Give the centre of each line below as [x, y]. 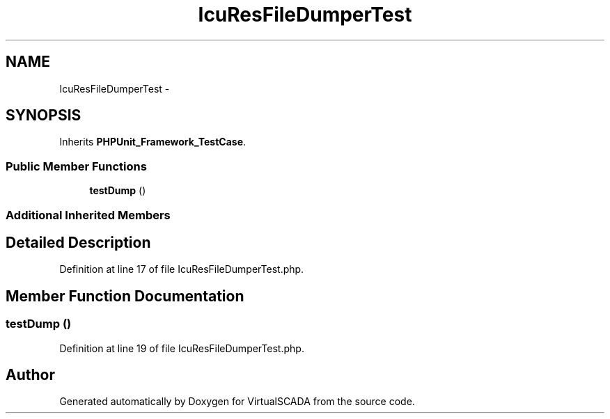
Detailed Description [78, 242]
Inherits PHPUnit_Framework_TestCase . [153, 142]
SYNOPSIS [44, 116]
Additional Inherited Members [88, 215]
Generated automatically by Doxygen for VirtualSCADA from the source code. [237, 402]
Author [30, 375]
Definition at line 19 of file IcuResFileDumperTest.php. [182, 348]
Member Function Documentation [125, 296]
